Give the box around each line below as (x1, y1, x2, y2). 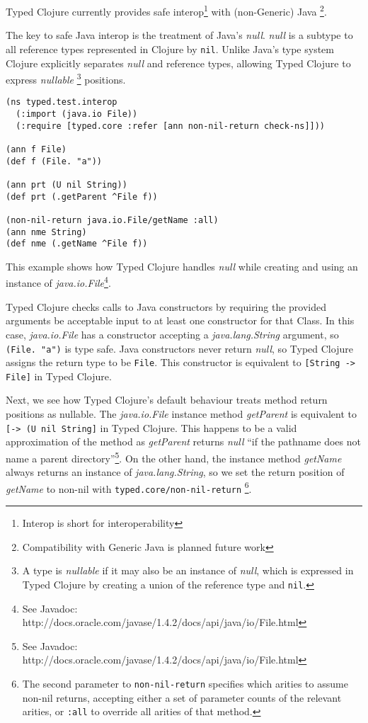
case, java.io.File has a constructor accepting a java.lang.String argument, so (6, 326, 339, 341)
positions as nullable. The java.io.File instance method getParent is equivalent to (6, 406, 357, 421)
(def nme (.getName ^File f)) (6, 239, 148, 249)
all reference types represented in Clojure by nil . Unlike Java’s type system (6, 41, 334, 56)
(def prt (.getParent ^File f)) (6, 191, 158, 202)
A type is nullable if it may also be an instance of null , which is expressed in (22, 563, 354, 578)
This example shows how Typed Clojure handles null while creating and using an (6, 258, 358, 273)
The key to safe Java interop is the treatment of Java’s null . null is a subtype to (6, 28, 353, 42)
